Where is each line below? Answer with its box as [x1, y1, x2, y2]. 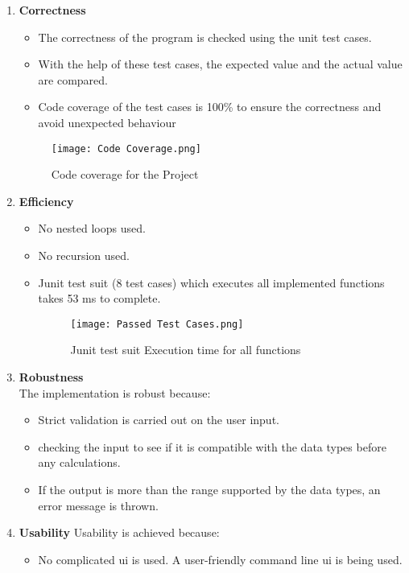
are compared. [38, 71, 109, 88]
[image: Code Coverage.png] [51, 142, 201, 155]
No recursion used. [38, 247, 130, 263]
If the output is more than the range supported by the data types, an [38, 481, 381, 497]
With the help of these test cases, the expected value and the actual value [38, 56, 403, 72]
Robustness [19, 369, 84, 385]
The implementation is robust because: [19, 384, 211, 401]
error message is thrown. [38, 497, 159, 513]
